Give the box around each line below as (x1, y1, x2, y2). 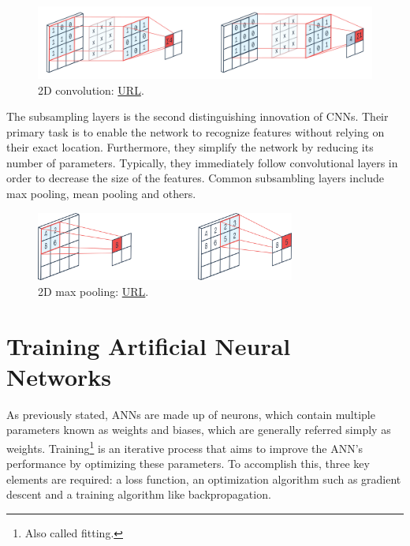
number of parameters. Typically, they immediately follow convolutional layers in (6, 154, 398, 170)
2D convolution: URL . (38, 81, 144, 98)
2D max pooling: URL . (38, 282, 149, 299)
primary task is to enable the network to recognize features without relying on (6, 123, 385, 140)
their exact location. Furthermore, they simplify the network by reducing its (6, 139, 374, 155)
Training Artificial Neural (6, 329, 291, 361)
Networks (6, 360, 112, 392)
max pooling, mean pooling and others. (6, 185, 196, 202)
